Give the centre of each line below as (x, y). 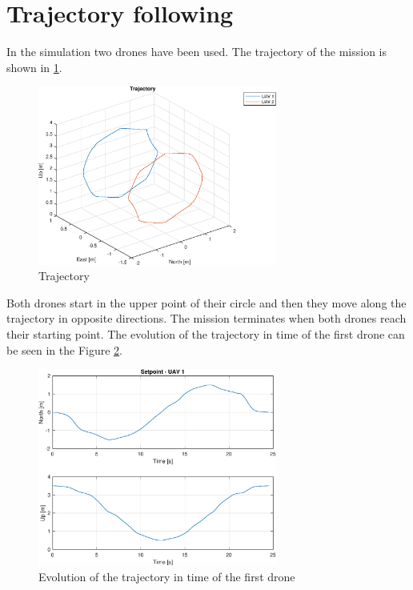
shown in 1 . (34, 67)
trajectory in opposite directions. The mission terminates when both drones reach (206, 318)
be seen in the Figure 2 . (64, 349)
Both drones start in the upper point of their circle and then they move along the (206, 302)
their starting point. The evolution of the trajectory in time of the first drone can (206, 333)
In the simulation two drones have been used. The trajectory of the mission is (196, 52)
